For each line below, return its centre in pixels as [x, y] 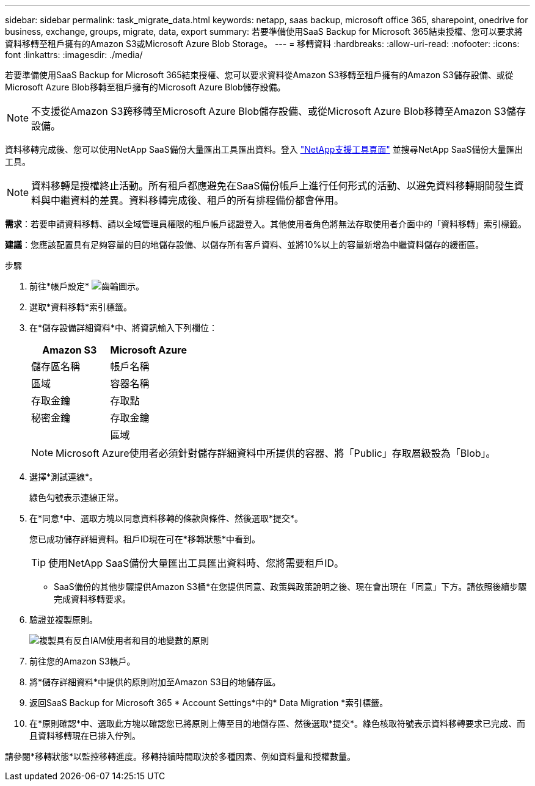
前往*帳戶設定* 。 [87, 286]
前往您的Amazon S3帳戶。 [82, 661]
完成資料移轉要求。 [92, 599]
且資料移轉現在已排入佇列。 [85, 736]
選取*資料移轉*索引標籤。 [81, 307]
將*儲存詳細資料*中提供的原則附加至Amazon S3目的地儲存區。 [155, 682]
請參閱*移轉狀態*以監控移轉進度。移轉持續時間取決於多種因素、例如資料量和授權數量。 [180, 756]
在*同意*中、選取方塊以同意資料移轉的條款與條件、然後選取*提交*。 [166, 518]
